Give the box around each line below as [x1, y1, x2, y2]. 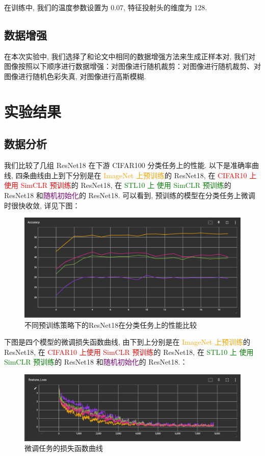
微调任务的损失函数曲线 [24, 443, 103, 453]
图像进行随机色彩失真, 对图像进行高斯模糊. [4, 70, 146, 81]
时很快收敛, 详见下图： [4, 200, 80, 210]
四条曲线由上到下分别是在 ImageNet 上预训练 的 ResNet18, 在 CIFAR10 [15, 170, 247, 180]
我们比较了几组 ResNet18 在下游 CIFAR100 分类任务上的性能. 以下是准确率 [4, 160, 252, 171]
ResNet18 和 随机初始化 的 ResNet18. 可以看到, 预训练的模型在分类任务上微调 [4, 189, 255, 200]
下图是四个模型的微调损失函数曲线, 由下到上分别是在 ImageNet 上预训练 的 [4, 337, 250, 347]
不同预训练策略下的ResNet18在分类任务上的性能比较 [24, 319, 197, 330]
